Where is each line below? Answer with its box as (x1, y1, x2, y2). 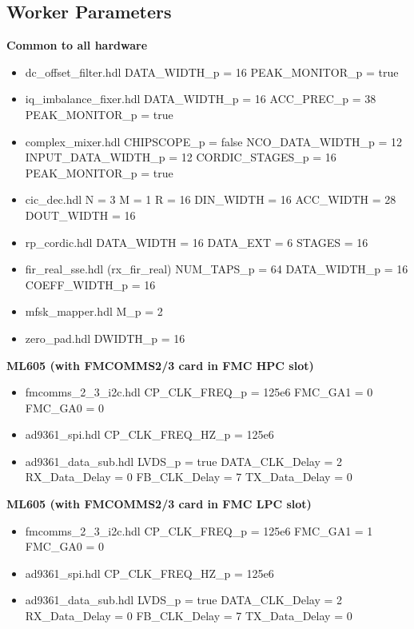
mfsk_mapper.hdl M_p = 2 (25, 303, 163, 320)
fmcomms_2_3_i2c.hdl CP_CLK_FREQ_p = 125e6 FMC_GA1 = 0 (25, 384, 373, 400)
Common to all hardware (6, 37, 148, 54)
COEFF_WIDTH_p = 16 (25, 276, 156, 293)
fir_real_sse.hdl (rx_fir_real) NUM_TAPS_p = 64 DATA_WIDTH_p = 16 (25, 261, 408, 277)
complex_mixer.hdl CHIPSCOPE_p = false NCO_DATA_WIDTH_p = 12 (25, 133, 403, 149)
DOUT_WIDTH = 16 (25, 206, 136, 223)
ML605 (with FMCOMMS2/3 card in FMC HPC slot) (6, 356, 314, 373)
